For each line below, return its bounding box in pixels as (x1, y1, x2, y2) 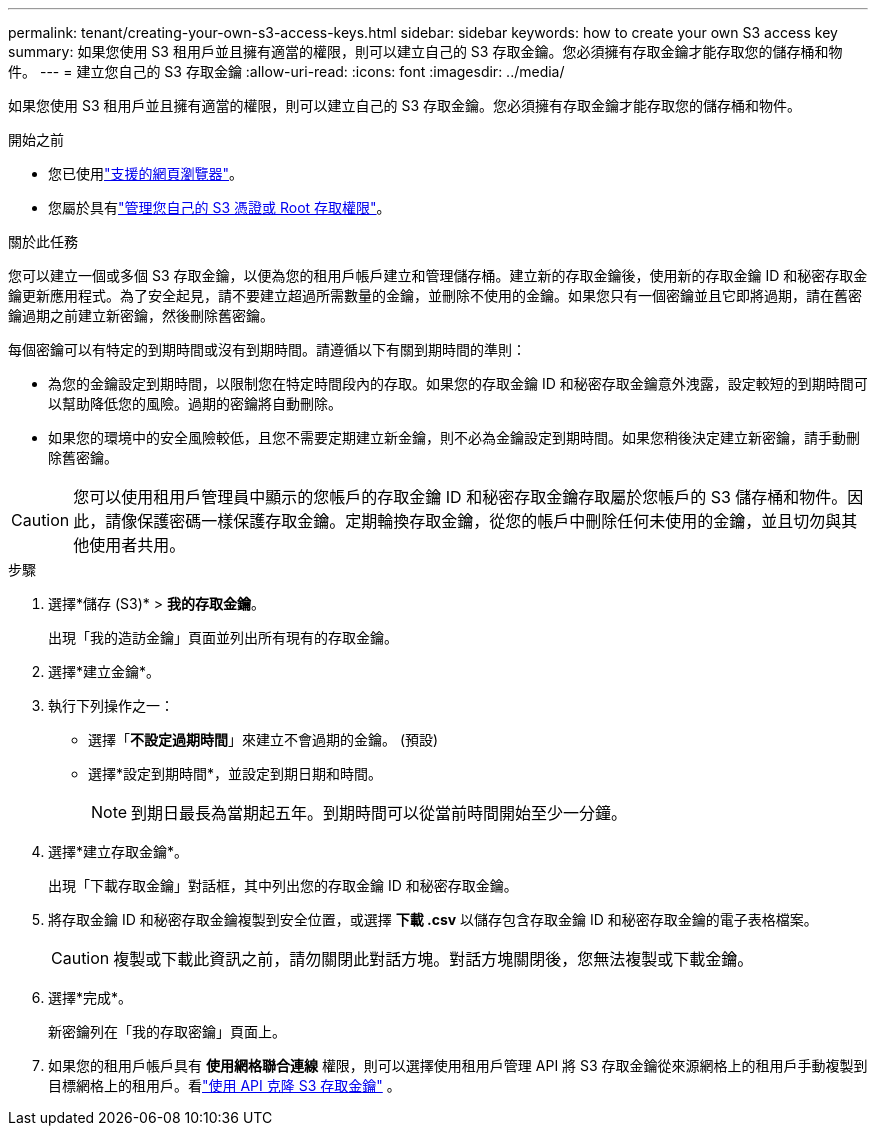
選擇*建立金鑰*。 (48, 663, 161, 680)
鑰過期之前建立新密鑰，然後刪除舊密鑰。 (8, 307, 274, 324)
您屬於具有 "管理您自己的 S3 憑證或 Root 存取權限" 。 (48, 199, 391, 216)
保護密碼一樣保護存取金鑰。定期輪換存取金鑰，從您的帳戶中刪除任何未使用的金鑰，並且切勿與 (137, 511, 842, 531)
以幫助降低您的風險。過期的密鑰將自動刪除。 (48, 395, 342, 412)
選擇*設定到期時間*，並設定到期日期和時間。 (88, 765, 383, 782)
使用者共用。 (89, 535, 186, 555)
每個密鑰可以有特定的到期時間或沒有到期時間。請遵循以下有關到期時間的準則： (8, 341, 526, 358)
